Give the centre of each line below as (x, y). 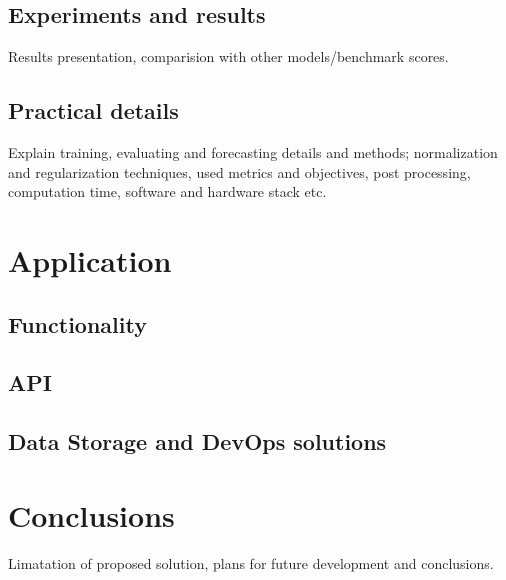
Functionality (77, 323)
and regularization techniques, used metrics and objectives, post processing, (239, 171)
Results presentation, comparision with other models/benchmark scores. (228, 56)
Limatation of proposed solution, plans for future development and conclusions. (251, 562)
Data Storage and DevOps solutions (197, 441)
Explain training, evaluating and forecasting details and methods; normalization (253, 152)
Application (90, 259)
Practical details (93, 110)
